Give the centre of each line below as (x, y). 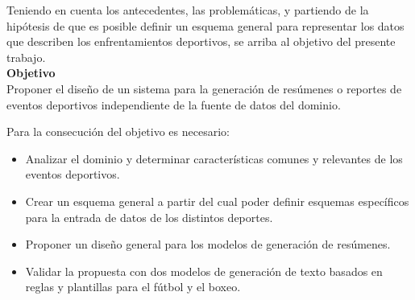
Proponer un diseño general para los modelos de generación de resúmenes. (208, 244)
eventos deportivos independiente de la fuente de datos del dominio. (174, 104)
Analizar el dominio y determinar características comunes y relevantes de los (214, 158)
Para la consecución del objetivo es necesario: (118, 132)
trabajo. (26, 57)
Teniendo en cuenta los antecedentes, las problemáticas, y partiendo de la (188, 10)
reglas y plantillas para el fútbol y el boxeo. (133, 287)
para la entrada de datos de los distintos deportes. (149, 217)
